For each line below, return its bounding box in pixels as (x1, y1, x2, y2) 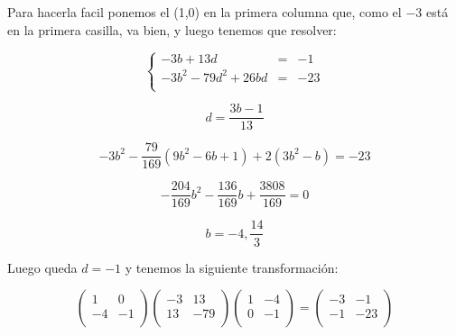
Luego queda (7, 258, 78, 276)
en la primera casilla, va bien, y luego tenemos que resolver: (7, 20, 337, 39)
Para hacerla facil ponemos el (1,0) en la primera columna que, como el (7, 3, 402, 21)
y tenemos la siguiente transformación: (125, 258, 339, 276)
